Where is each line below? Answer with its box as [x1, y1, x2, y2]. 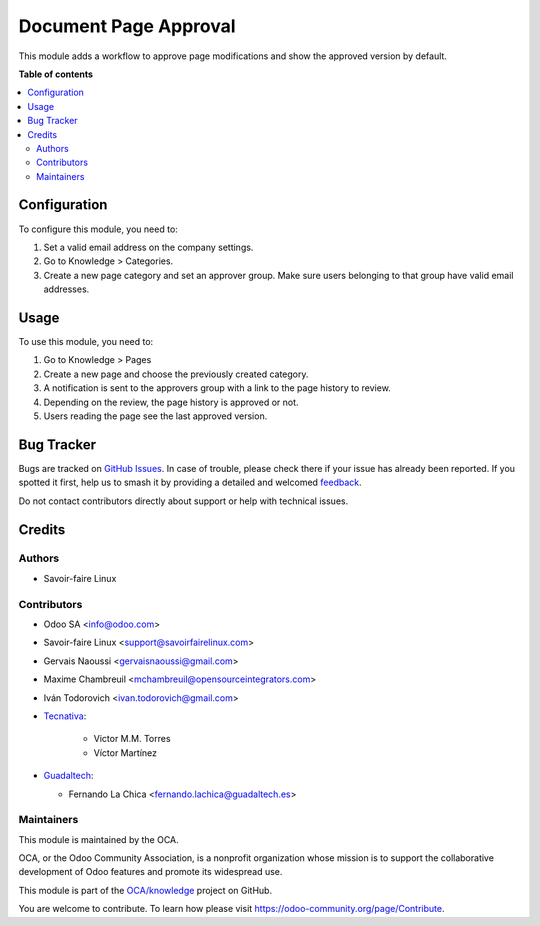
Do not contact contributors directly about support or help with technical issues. [18, 495, 349, 507]
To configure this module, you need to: [18, 223, 179, 235]
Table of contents [18, 68, 94, 80]
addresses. [43, 283, 90, 295]
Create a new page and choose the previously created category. [43, 368, 309, 380]
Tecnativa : [43, 710, 87, 722]
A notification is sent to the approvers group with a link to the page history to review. [43, 382, 392, 394]
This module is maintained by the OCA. [18, 833, 179, 845]
